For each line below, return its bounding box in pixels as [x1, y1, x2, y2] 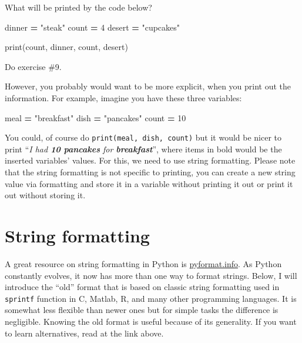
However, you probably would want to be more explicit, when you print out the [5, 80, 291, 92]
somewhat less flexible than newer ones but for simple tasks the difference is [5, 304, 278, 316]
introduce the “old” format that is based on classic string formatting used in [5, 281, 280, 293]
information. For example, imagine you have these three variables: [5, 91, 242, 104]
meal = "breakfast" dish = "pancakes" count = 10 [5, 111, 186, 124]
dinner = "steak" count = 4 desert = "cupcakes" [5, 21, 180, 33]
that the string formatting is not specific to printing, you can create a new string [5, 166, 296, 178]
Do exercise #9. [5, 60, 62, 72]
